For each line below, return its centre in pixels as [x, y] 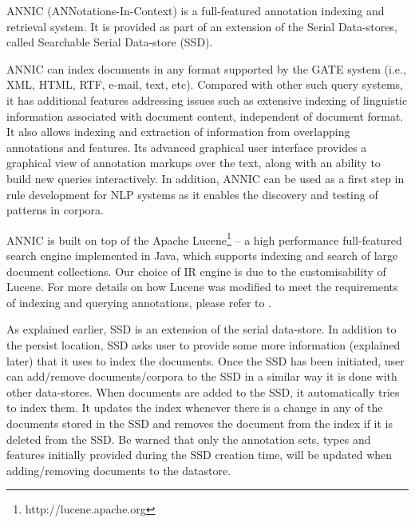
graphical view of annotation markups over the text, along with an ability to [194, 163]
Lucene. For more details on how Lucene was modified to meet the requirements [202, 287]
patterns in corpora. [55, 210]
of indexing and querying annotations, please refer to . [139, 302]
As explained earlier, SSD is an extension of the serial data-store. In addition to [202, 329]
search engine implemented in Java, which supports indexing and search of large [202, 255]
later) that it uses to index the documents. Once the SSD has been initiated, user [206, 360]
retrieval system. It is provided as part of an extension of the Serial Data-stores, [202, 26]
